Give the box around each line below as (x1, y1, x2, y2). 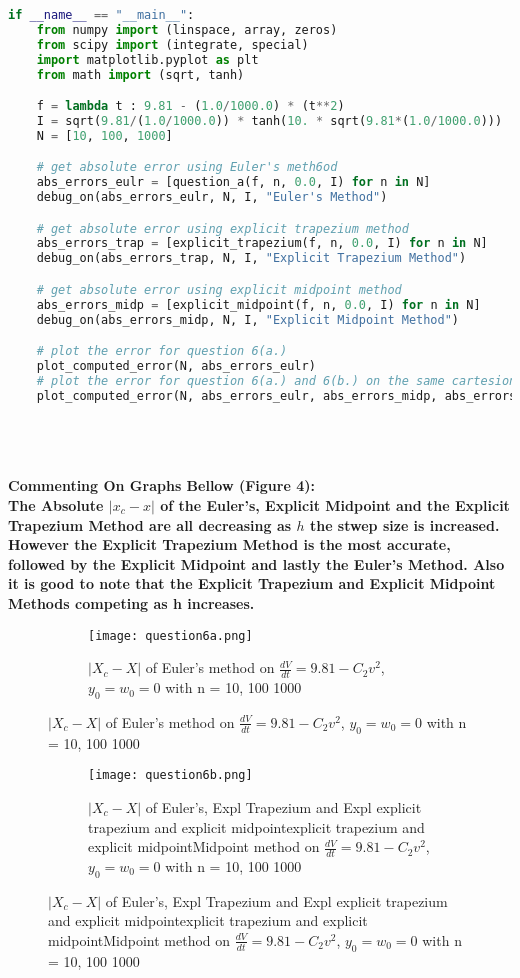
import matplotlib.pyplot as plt (36, 52, 259, 67)
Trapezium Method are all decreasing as (8, 514, 292, 535)
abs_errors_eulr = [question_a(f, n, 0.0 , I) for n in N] (36, 175, 431, 190)
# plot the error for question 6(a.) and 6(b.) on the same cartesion (36, 373, 517, 388)
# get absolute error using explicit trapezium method (36, 221, 409, 236)
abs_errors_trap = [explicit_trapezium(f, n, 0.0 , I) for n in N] (36, 236, 488, 251)
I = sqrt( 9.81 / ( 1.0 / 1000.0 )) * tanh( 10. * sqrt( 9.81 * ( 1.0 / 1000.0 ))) (36, 113, 503, 128)
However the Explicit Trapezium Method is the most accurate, (8, 534, 451, 555)
